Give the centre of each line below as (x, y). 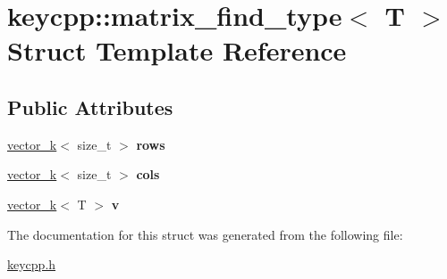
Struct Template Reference (177, 50)
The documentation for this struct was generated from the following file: (205, 234)
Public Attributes (90, 107)
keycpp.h (32, 264)
